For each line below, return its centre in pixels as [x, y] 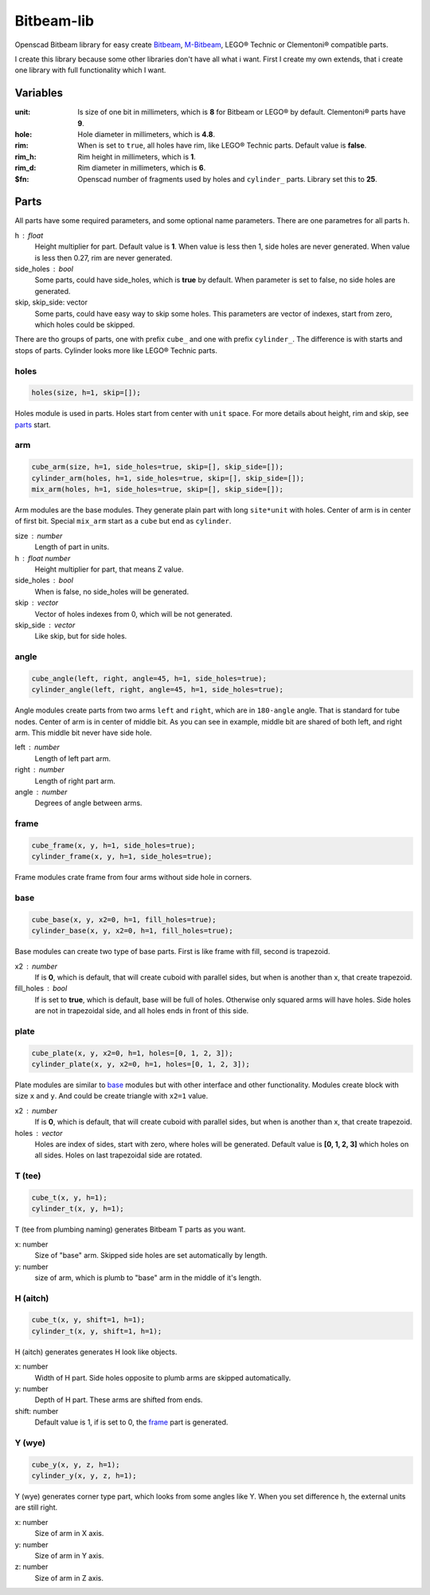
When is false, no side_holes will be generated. [112, 591]
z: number [31, 1567]
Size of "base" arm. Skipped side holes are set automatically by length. [151, 1255]
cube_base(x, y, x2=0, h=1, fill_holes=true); [124, 919]
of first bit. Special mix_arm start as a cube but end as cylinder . [123, 521]
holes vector [39, 1133]
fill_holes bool [41, 988]
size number [39, 536]
